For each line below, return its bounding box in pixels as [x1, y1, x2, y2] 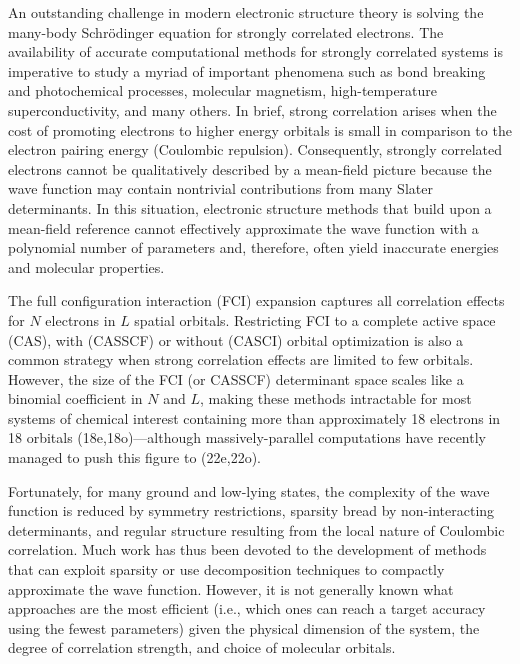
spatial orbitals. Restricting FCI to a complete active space [134, 309, 496, 330]
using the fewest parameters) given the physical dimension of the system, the [8, 617, 480, 638]
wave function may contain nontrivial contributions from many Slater [8, 178, 433, 199]
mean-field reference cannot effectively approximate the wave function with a [8, 217, 479, 238]
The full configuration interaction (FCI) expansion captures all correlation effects [8, 290, 505, 311]
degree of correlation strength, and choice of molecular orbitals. [8, 637, 396, 658]
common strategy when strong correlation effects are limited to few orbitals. [8, 349, 474, 370]
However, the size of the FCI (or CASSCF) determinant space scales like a [8, 368, 464, 389]
